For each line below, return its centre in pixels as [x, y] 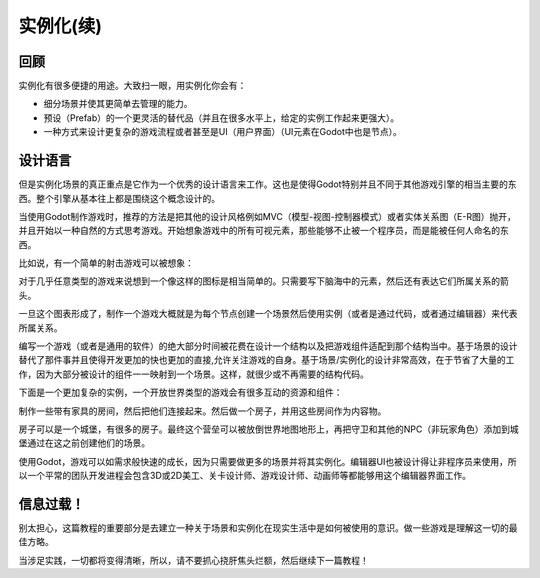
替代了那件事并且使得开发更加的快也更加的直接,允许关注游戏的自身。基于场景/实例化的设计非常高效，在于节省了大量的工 [266, 360]
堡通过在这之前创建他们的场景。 [84, 443]
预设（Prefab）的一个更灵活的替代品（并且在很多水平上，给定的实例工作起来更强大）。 [221, 117]
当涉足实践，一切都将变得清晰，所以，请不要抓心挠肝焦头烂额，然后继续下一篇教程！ [193, 560]
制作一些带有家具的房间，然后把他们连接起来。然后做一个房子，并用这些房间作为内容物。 [202, 411]
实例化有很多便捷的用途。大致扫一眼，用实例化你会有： [132, 86]
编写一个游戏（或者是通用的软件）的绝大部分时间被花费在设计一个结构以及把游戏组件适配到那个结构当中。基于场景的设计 [268, 346]
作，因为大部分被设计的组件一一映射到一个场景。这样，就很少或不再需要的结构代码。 [193, 374]
